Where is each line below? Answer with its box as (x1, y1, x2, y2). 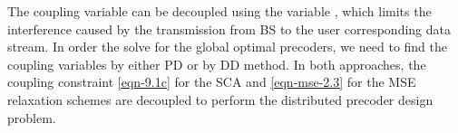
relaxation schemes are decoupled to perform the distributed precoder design (7, 90, 434, 109)
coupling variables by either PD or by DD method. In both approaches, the (7, 54, 426, 73)
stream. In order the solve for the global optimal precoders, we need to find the (7, 37, 448, 56)
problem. (7, 108, 56, 127)
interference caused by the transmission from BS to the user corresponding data (7, 19, 451, 38)
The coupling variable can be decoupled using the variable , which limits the (7, 2, 432, 20)
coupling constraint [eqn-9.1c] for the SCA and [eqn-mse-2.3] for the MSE (7, 72, 416, 91)
